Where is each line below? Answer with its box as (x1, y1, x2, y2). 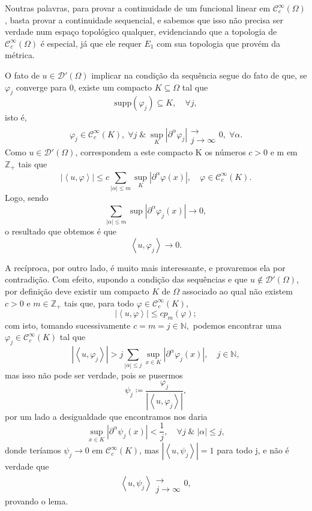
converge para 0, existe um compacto (16, 80, 152, 93)
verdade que (5, 460, 49, 473)
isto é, (5, 111, 27, 124)
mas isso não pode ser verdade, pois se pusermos (5, 368, 183, 381)
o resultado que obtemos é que (5, 225, 117, 238)
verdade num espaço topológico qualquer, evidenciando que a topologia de (5, 25, 277, 38)
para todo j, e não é (217, 444, 289, 456)
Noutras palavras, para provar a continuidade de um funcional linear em (5, 2, 271, 14)
